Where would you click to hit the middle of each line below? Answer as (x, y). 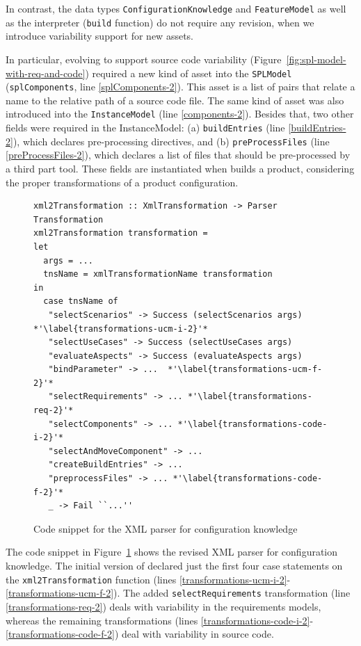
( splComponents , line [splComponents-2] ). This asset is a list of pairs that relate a (180, 87)
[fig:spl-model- (316, 59)
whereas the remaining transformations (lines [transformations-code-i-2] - (160, 620)
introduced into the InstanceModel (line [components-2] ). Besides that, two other (180, 114)
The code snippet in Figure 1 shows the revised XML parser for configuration (172, 552)
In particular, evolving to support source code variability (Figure (144, 59)
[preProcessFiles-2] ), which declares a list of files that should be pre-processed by (178, 155)
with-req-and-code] (46, 73)
